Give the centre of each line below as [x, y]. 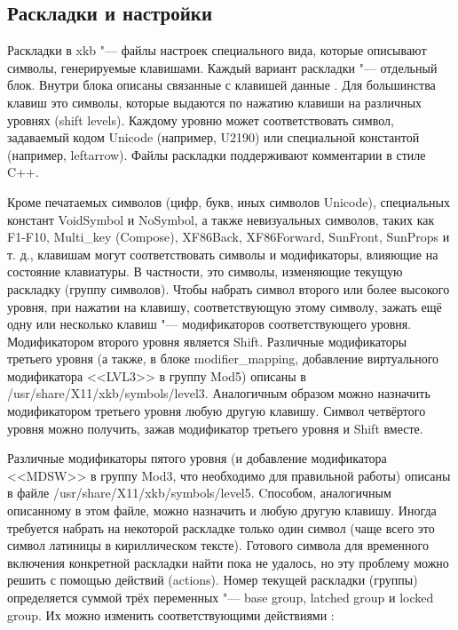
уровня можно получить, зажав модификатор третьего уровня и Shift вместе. [215, 428]
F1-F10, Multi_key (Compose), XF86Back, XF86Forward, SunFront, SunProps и [229, 237]
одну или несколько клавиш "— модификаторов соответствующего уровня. [209, 324]
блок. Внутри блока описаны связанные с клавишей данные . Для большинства [221, 85]
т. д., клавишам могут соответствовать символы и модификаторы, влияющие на [223, 254]
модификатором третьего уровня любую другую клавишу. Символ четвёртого [217, 411]
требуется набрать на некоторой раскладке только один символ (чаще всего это [221, 527]
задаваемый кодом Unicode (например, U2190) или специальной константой [213, 137]
